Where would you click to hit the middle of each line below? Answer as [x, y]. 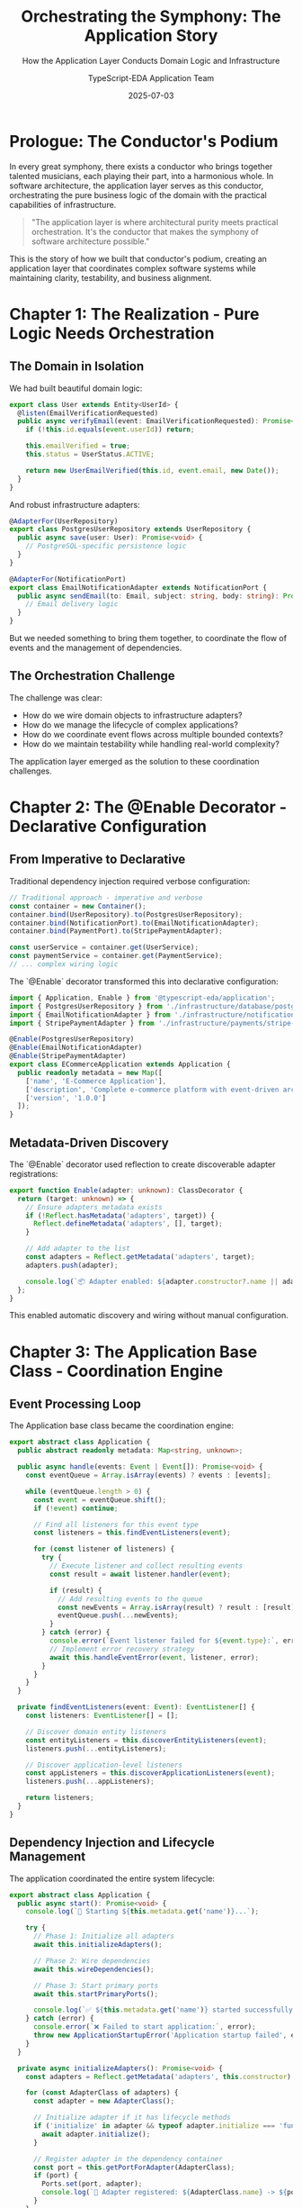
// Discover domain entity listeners [96, 1732]
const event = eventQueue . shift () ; [100, 1500]
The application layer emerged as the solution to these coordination [134, 761]
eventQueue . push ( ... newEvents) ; [118, 1615]
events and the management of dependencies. [96, 648]
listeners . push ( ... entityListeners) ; [96, 1749]
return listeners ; [60, 1798]
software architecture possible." [90, 241]
